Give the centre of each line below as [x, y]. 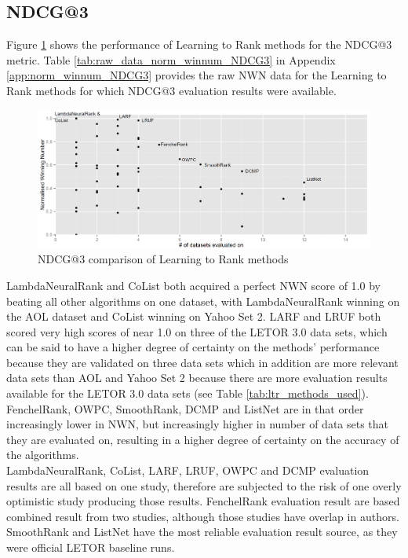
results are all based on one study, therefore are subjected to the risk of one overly [204, 485]
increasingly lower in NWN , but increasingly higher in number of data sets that [198, 424]
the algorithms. [43, 455]
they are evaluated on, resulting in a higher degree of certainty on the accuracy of [203, 439]
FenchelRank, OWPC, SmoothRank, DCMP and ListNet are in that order [185, 408]
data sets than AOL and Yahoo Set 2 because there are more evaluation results [197, 378]
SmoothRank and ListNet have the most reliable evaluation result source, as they [202, 532]
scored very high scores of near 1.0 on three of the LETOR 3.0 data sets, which [197, 331]
